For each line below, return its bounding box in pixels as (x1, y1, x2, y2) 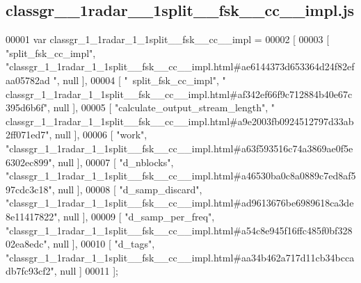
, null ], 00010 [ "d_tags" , (47, 236, 155, 251)
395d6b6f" (6, 100, 48, 115)
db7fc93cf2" (6, 264, 54, 278)
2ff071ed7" (6, 127, 49, 142)
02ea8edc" (6, 236, 47, 251)
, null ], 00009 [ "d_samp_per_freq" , (57, 209, 215, 223)
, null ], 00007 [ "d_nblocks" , (51, 154, 174, 169)
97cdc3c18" (6, 181, 52, 196)
